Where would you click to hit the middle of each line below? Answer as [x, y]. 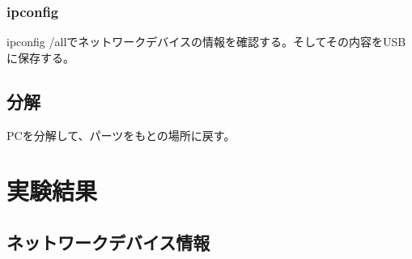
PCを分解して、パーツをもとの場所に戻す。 [121, 135]
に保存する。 [40, 57]
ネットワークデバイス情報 [108, 242]
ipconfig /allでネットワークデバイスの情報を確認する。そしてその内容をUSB [206, 42]
